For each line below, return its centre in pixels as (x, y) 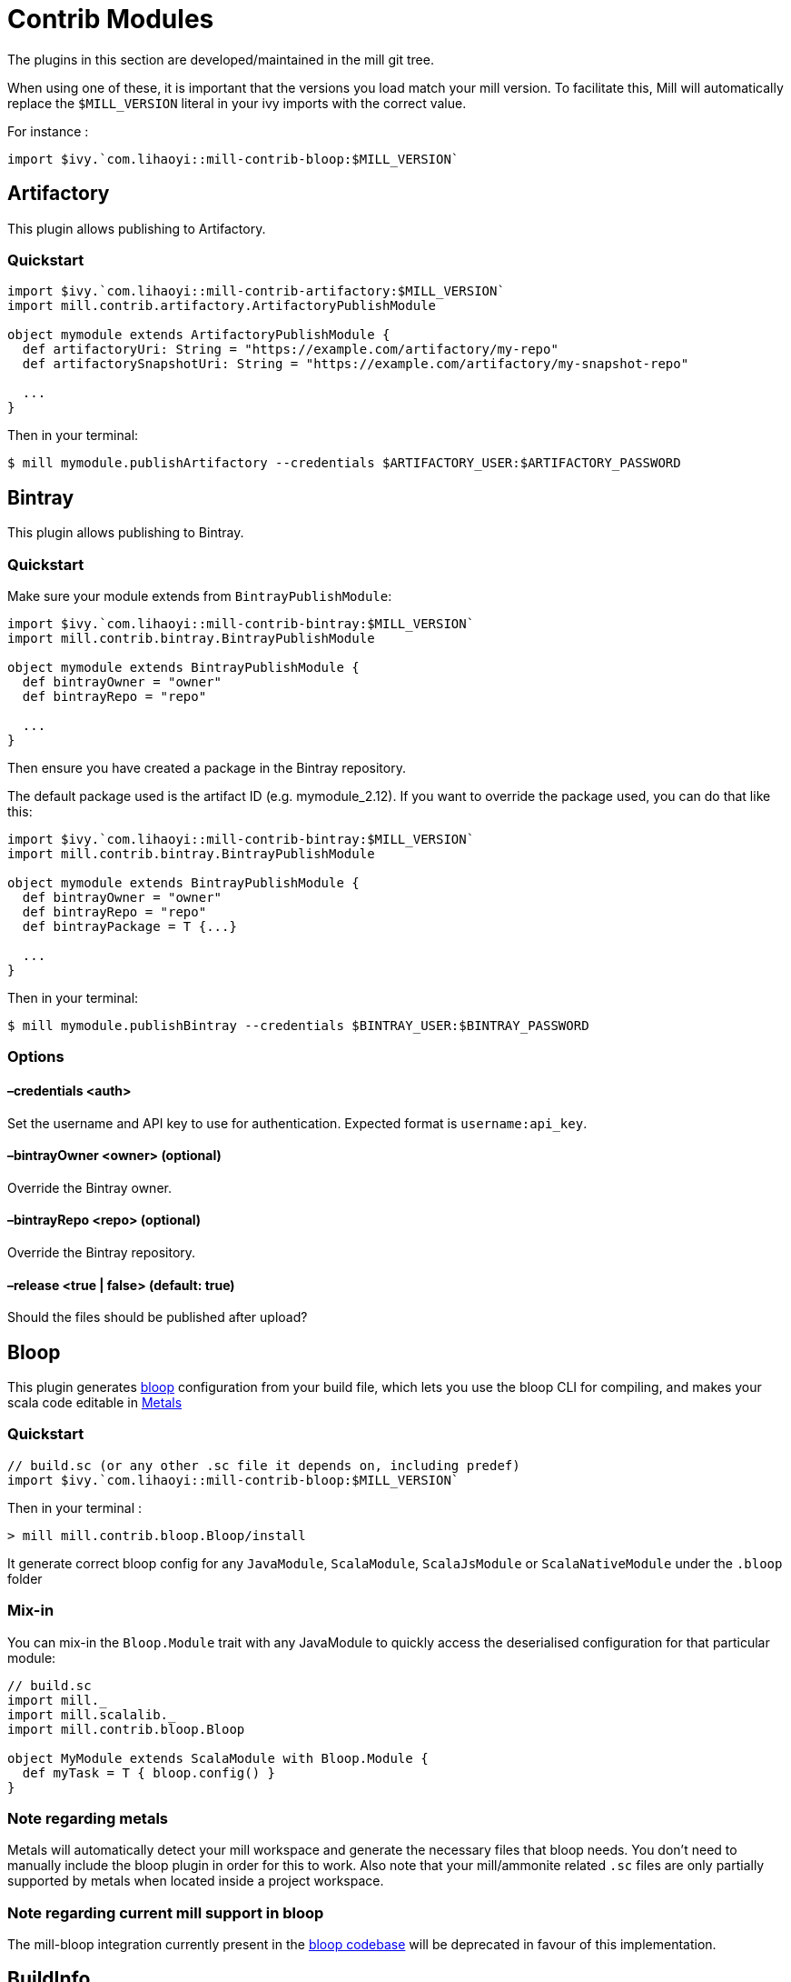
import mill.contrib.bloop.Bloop (126, 1729)
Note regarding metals (88, 1818)
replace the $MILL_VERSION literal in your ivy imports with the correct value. (237, 103)
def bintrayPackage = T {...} (129, 926)
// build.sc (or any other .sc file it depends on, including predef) (264, 1465)
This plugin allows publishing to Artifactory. (137, 228)
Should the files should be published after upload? (158, 1317)
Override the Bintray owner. (89, 1187)
